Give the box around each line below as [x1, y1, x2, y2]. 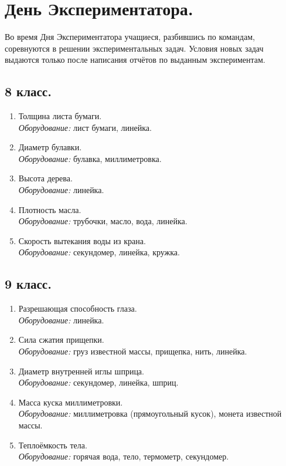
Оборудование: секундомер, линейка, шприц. [18, 376, 179, 389]
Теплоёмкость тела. [18, 438, 87, 451]
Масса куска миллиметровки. [18, 396, 123, 408]
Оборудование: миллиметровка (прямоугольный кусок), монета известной [18, 407, 282, 420]
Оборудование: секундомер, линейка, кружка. [18, 246, 180, 258]
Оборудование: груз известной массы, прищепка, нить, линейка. [18, 345, 247, 357]
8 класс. [5, 82, 52, 100]
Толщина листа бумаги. [18, 110, 102, 122]
